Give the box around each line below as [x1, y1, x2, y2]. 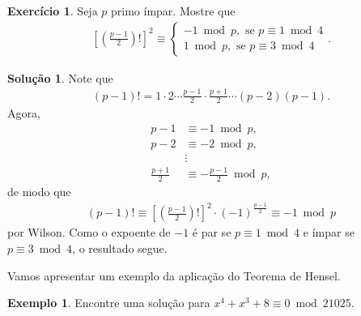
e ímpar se [303, 224, 355, 241]
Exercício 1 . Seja [7, 2, 98, 19]
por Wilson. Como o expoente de [7, 224, 171, 241]
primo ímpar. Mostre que [111, 2, 236, 19]
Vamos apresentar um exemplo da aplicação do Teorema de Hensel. [7, 267, 341, 284]
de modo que [7, 183, 71, 200]
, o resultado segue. [72, 239, 168, 256]
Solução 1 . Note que [7, 69, 113, 86]
